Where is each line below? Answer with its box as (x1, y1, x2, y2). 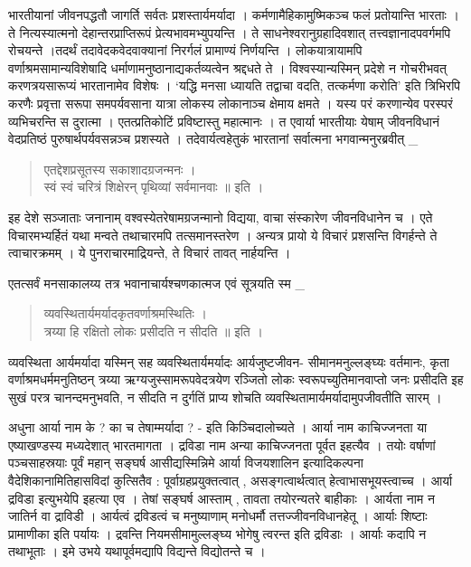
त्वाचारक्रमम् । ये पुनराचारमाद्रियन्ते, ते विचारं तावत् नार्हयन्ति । (8, 243, 291, 262)
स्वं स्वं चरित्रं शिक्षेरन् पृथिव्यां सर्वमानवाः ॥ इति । (43, 177, 264, 196)
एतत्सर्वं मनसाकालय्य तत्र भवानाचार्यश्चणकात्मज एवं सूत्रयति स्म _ (8, 273, 305, 292)
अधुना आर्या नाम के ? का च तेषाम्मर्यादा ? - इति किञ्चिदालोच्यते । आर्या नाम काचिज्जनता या (8, 418, 428, 437)
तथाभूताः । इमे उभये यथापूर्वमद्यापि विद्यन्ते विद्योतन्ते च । (8, 542, 266, 561)
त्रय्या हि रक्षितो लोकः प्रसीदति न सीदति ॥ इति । (43, 321, 263, 340)
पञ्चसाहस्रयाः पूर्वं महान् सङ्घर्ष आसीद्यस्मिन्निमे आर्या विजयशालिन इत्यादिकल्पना (8, 453, 363, 472)
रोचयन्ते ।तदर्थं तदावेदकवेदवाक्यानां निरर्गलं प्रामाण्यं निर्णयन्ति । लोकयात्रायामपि (8, 41, 363, 60)
